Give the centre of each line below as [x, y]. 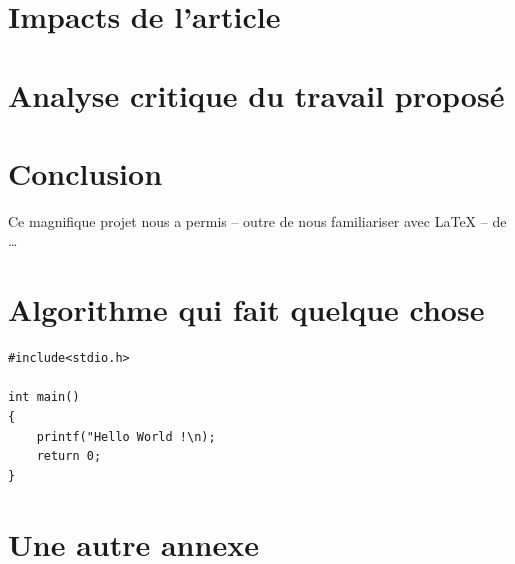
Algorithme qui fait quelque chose [246, 309]
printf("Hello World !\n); [126, 436]
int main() [44, 397]
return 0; [69, 456]
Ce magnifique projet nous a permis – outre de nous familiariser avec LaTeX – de [257, 220]
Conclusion [85, 172]
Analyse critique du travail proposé [256, 94]
